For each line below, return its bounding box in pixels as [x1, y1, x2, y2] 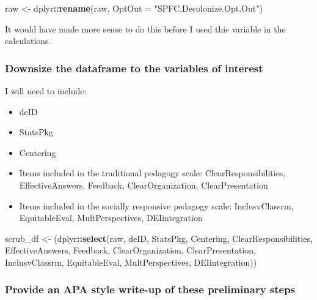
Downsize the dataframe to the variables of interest [5, 60, 263, 75]
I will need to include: [5, 84, 87, 97]
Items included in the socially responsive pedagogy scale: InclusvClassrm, [19, 199, 294, 212]
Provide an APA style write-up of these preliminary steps [5, 282, 296, 297]
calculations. [5, 34, 51, 47]
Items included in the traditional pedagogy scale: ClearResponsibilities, [19, 167, 286, 179]
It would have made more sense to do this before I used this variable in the [5, 22, 286, 35]
